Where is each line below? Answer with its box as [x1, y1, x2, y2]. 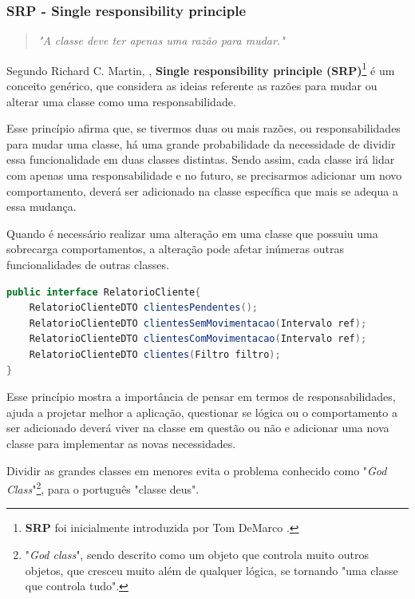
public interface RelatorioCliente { [6, 286, 201, 298]
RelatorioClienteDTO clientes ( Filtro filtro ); [29, 348, 281, 360]
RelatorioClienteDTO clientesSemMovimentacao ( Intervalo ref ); [29, 317, 367, 329]
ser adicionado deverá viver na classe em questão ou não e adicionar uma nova [6, 419, 389, 436]
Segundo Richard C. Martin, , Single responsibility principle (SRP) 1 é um [6, 59, 395, 78]
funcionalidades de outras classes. [6, 256, 169, 272]
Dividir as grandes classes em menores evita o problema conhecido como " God [6, 462, 387, 478]
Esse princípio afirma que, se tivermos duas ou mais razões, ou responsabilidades [6, 120, 401, 137]
